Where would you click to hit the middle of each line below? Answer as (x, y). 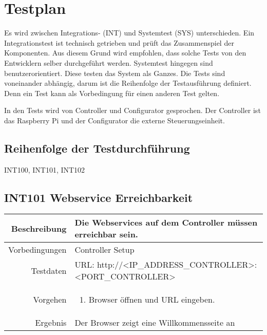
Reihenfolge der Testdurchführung (97, 148)
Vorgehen (50, 300)
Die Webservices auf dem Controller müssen (166, 222)
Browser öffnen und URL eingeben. (152, 300)
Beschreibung (39, 228)
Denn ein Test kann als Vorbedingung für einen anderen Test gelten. (112, 93)
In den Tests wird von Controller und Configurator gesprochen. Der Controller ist (132, 110)
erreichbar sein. (106, 234)
